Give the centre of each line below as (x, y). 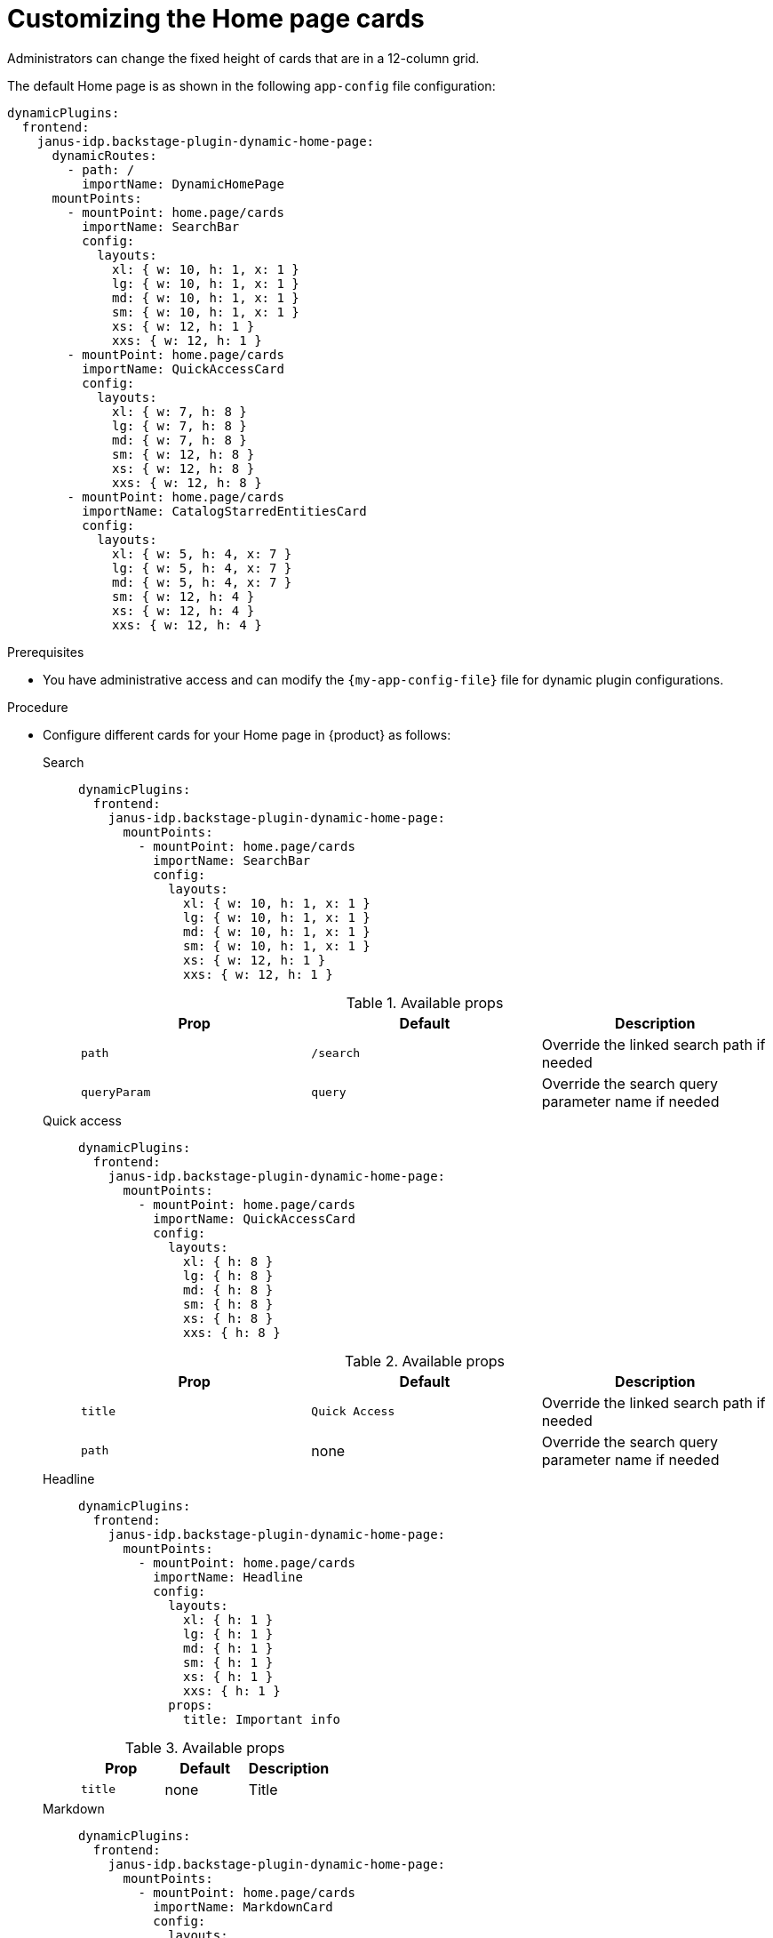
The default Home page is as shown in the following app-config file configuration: (251, 85)
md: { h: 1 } (228, 1648)
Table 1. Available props (425, 1002)
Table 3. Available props (205, 1747)
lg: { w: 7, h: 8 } (179, 425)
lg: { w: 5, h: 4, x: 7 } (202, 568)
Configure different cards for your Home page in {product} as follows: (247, 734)
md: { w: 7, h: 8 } (179, 440)
